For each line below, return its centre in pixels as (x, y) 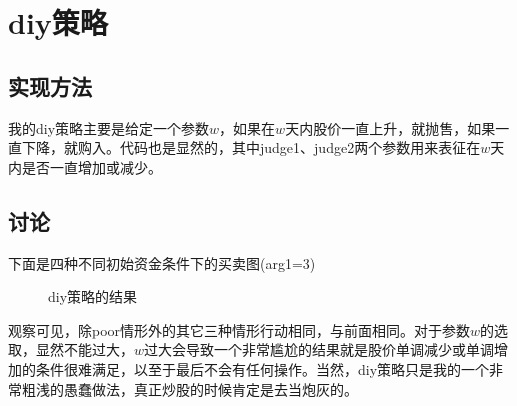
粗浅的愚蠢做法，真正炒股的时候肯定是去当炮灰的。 (189, 388)
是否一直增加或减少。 (91, 166)
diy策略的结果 (93, 296)
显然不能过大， (84, 349)
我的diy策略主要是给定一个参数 (109, 127)
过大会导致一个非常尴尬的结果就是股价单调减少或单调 (319, 349)
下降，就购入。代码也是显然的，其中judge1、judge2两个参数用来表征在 (251, 147)
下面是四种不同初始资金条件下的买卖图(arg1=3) (162, 262)
